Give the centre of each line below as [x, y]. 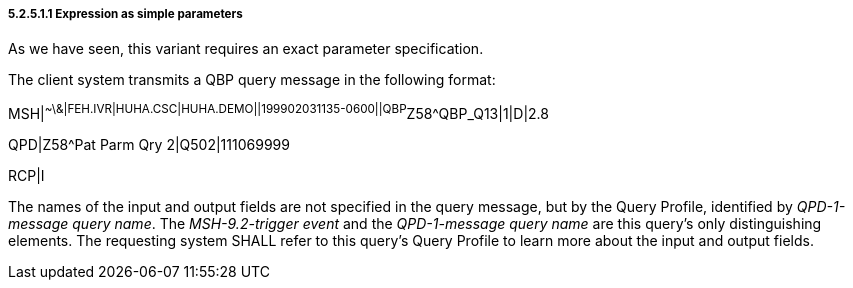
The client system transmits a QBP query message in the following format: [252, 80]
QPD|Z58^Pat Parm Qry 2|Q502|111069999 [149, 145]
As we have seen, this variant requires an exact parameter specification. [246, 49]
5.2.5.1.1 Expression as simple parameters [125, 14]
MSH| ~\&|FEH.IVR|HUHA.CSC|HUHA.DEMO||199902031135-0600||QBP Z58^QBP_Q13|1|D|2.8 [278, 112]
